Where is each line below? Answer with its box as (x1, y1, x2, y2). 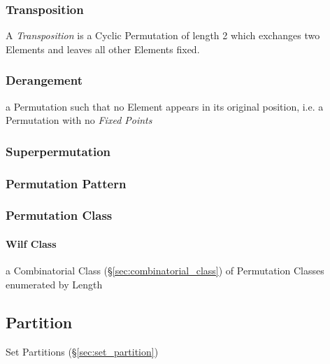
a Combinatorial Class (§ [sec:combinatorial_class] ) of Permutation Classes (6, 263, 324, 278)
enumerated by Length (6, 276, 103, 291)
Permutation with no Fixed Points (6, 113, 152, 127)
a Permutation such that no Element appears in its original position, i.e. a (6, 99, 324, 113)
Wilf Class (6, 236, 57, 251)
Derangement (6, 71, 82, 89)
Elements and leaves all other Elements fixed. (6, 41, 200, 56)
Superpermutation (6, 142, 111, 160)
